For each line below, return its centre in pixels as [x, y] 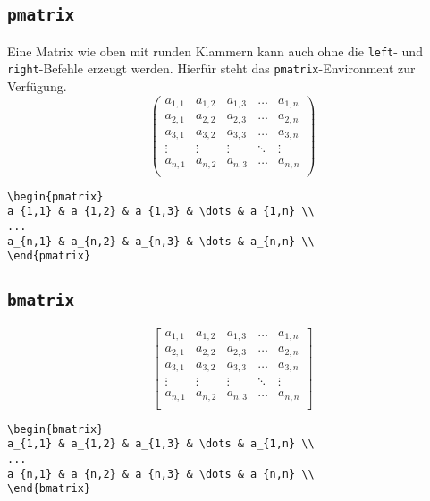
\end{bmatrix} [49, 489]
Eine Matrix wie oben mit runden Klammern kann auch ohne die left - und [215, 51]
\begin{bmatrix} [55, 429]
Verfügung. [37, 86]
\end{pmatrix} [49, 256]
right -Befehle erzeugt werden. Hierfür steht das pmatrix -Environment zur [211, 68]
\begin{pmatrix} [55, 196]
